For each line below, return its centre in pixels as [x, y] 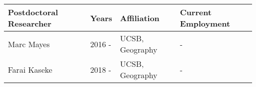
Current [196, 12]
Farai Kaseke [30, 69]
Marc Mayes [29, 44]
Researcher [30, 23]
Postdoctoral [33, 12]
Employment [205, 23]
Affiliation [140, 18]
